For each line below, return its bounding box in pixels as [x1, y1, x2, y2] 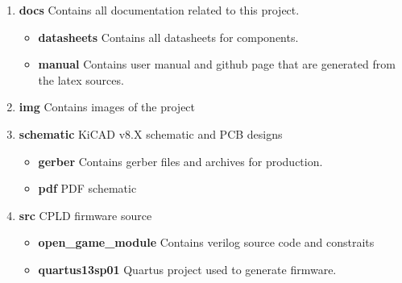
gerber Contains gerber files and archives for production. [38, 152, 323, 169]
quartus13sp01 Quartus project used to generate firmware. [38, 260, 337, 277]
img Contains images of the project [19, 98, 196, 115]
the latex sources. [38, 71, 124, 88]
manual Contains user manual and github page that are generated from [38, 56, 396, 73]
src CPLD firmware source [19, 206, 152, 223]
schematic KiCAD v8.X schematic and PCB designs [19, 125, 283, 142]
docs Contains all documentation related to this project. [19, 2, 300, 18]
